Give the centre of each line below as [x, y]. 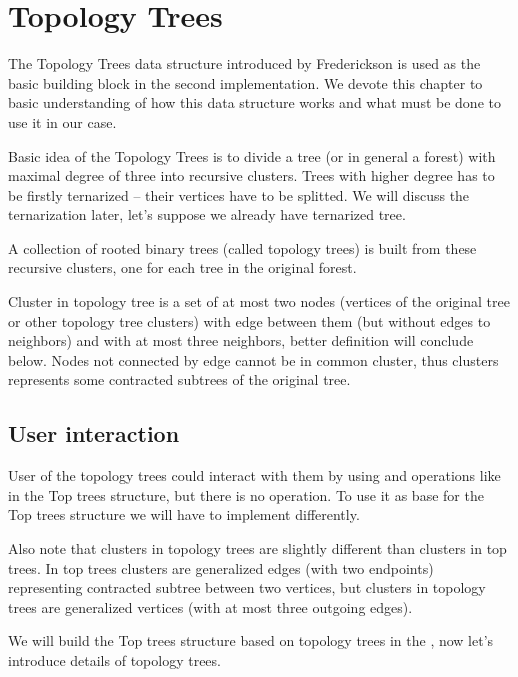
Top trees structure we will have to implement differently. [184, 514]
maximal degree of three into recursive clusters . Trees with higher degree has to [251, 175]
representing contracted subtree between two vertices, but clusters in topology [247, 587]
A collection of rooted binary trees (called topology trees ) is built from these [242, 247]
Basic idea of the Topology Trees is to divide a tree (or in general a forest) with [252, 155]
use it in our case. [62, 121]
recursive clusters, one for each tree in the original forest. [182, 267]
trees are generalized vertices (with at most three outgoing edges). [210, 606]
